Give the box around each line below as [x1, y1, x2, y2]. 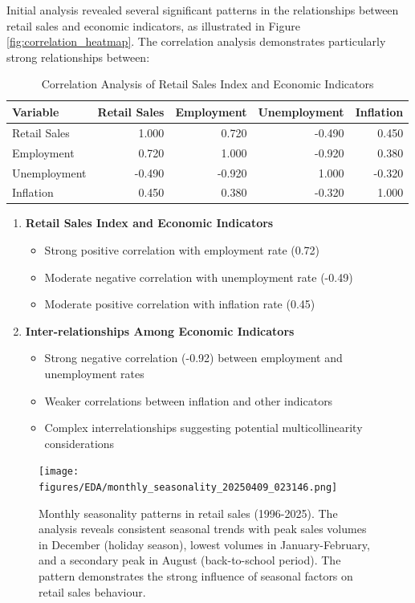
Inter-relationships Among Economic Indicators [25, 322, 295, 339]
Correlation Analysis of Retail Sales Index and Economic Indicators [41, 75, 374, 92]
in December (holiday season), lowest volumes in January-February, [39, 536, 370, 552]
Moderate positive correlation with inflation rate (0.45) [44, 295, 315, 312]
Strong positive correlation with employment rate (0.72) [44, 242, 320, 259]
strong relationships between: [6, 48, 150, 65]
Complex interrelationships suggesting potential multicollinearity [44, 419, 363, 436]
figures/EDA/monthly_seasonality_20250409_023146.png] [39, 482, 338, 494]
